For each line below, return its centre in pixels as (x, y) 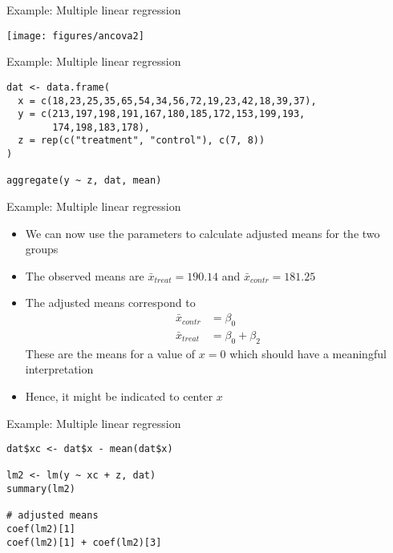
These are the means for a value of (110, 353)
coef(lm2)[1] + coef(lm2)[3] (84, 542)
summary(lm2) (41, 489)
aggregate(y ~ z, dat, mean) (84, 181)
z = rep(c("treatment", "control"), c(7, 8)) (142, 141)
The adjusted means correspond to (110, 303)
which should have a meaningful (308, 353)
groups (42, 249)
